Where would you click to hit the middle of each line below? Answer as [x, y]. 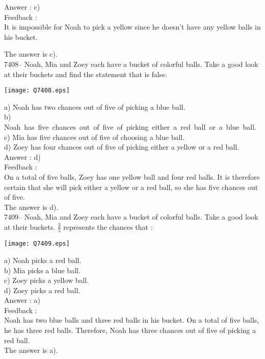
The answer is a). [31, 350]
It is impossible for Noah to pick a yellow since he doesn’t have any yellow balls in [132, 27]
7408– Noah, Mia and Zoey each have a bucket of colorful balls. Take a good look [131, 64]
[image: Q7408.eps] [37, 91]
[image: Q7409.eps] [37, 244]
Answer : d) [22, 157]
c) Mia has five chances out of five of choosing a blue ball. [95, 137]
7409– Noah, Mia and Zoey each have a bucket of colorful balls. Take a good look [131, 217]
